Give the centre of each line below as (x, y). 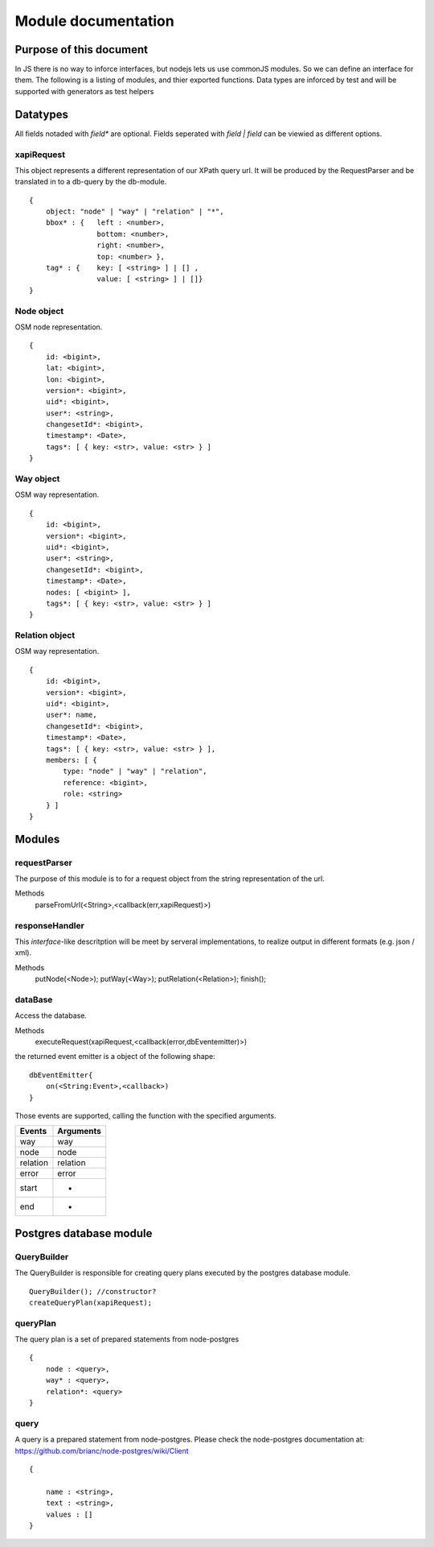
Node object (39, 311)
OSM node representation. (59, 327)
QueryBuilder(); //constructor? (93, 1291)
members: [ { (71, 760)
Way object (37, 479)
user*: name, (71, 715)
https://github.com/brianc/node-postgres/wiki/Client (102, 1450)
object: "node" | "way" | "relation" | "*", (135, 212)
